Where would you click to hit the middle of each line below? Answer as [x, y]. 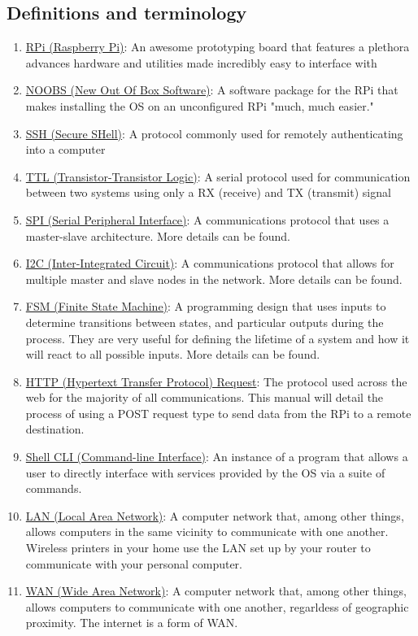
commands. [54, 488]
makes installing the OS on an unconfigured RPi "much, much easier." [200, 105]
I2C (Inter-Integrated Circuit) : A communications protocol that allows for [210, 263]
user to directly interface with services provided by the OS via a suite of [205, 472]
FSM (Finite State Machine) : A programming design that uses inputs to [206, 306]
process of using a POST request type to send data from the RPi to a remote [218, 413]
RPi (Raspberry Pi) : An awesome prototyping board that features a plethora [218, 47]
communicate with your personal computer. [134, 563]
